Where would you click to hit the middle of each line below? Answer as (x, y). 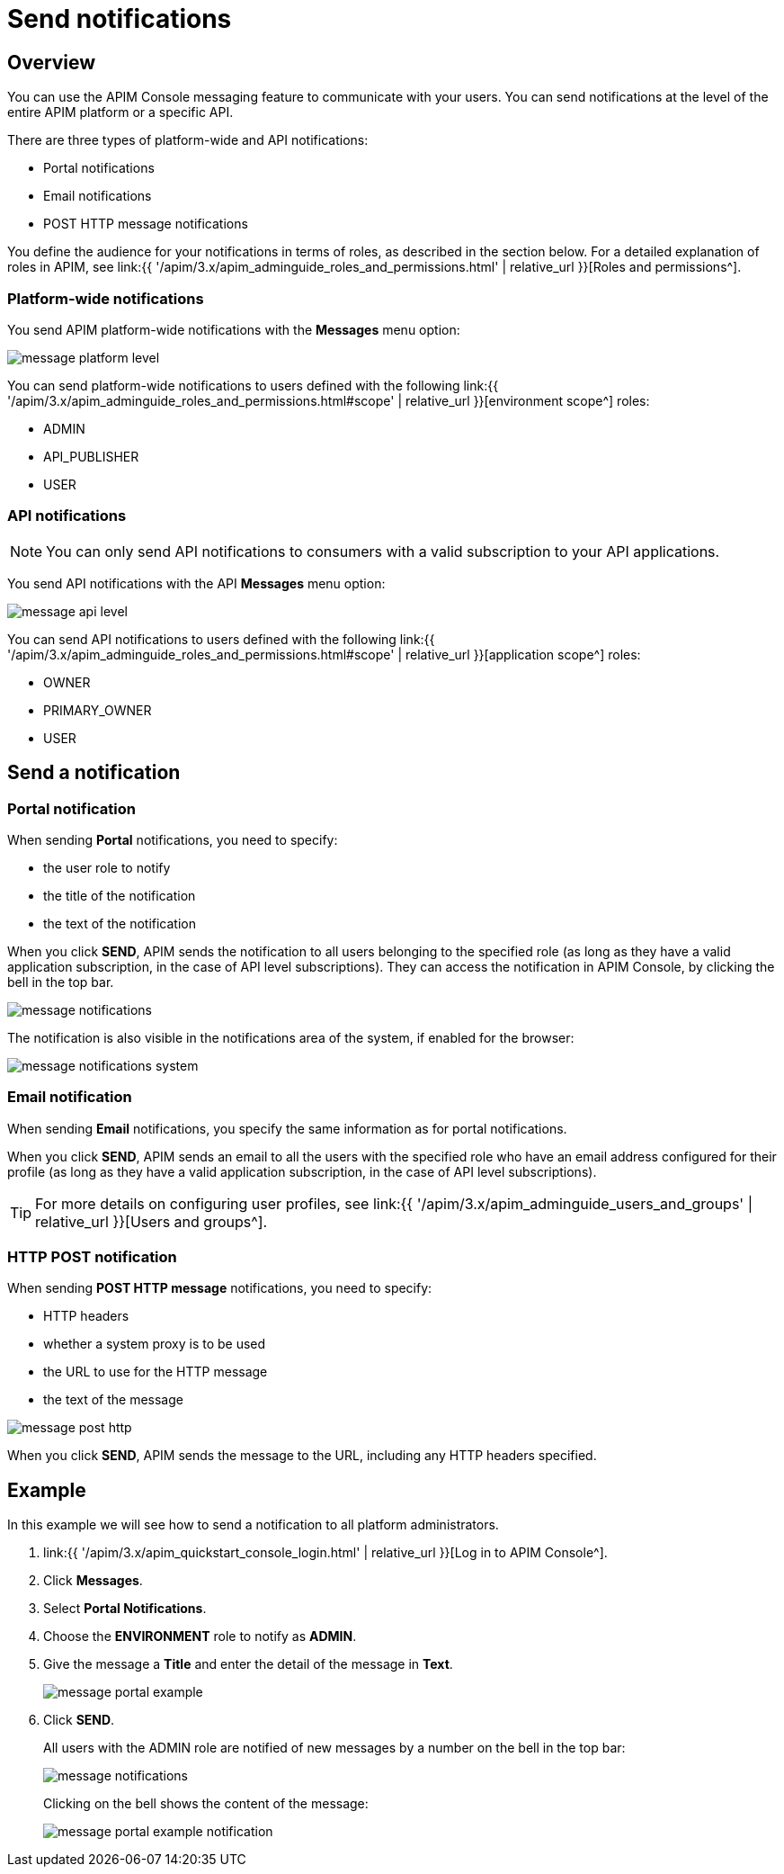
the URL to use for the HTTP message (156, 1372)
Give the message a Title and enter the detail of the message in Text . (248, 1664)
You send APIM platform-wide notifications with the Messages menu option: (234, 329)
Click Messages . (93, 1581)
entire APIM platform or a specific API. (120, 112)
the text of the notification (120, 923)
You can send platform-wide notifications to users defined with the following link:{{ (253, 385)
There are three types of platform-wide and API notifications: (188, 140)
